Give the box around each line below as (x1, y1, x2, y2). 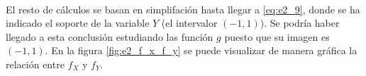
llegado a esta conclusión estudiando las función (6, 29, 213, 44)
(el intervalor (161, 15, 218, 30)
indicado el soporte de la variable (6, 15, 150, 30)
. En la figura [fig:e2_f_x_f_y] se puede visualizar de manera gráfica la (45, 43, 357, 58)
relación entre (6, 56, 65, 71)
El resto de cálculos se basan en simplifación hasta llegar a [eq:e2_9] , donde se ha (6, 1, 360, 16)
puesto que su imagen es (224, 29, 330, 44)
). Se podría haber (260, 15, 340, 30)
